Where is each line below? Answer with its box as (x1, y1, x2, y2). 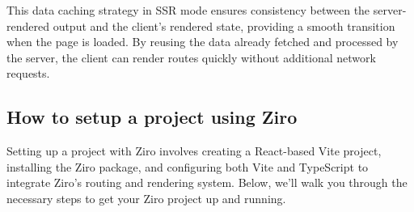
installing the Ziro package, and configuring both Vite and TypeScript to (6, 158, 369, 175)
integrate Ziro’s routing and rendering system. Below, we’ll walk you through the (6, 174, 408, 191)
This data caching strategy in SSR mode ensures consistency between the (6, 2, 370, 18)
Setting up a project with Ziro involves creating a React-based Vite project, (6, 142, 382, 159)
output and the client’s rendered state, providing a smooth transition (53, 17, 395, 34)
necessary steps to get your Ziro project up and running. (6, 189, 286, 206)
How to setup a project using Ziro (6, 104, 298, 129)
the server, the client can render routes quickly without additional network (6, 49, 376, 66)
